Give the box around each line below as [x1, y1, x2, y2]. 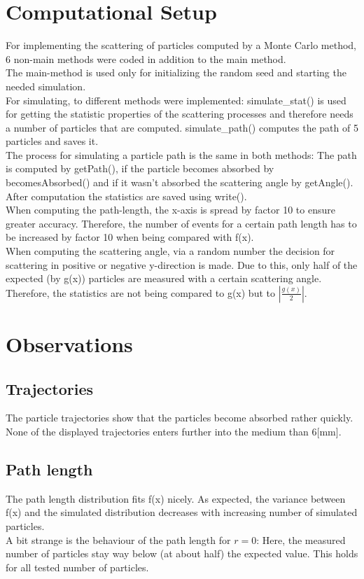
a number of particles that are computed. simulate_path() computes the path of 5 [6, 120, 358, 134]
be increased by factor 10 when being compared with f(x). [6, 230, 254, 244]
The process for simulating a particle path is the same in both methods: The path [6, 147, 357, 162]
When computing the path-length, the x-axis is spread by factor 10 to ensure [6, 202, 335, 217]
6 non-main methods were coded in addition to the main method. [6, 51, 286, 66]
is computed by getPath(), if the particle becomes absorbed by [6, 161, 274, 176]
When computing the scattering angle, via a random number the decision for [6, 244, 335, 258]
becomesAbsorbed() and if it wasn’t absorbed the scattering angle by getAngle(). [6, 175, 353, 190]
